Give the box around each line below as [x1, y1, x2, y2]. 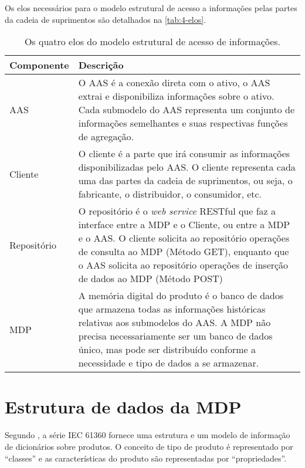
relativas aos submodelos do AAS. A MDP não [78, 316, 271, 330]
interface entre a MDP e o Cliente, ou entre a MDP [78, 218, 290, 232]
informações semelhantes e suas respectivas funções [78, 116, 288, 130]
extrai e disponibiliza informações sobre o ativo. [78, 89, 274, 103]
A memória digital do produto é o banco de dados [78, 289, 284, 303]
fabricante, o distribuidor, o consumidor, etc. [78, 187, 262, 201]
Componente [9, 58, 69, 72]
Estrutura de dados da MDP [5, 395, 242, 419]
